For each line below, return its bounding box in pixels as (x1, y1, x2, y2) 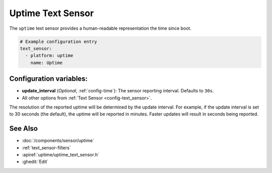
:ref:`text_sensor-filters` (22, 144, 71, 151)
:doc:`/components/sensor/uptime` (22, 138, 95, 144)
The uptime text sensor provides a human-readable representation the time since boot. (9, 25, 191, 31)
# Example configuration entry (20, 38, 98, 44)
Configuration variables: (9, 75, 88, 83)
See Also (9, 124, 38, 133)
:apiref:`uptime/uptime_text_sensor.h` (22, 152, 99, 158)
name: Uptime (30, 60, 63, 66)
